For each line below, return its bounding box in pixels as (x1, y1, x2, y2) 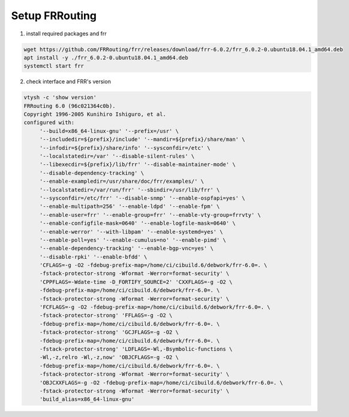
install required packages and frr (26, 30, 107, 37)
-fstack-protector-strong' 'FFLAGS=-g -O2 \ (39, 312, 173, 319)
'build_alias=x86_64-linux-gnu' (39, 396, 135, 403)
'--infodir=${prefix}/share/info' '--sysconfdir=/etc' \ (39, 144, 210, 151)
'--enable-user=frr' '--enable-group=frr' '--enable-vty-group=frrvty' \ (39, 211, 261, 218)
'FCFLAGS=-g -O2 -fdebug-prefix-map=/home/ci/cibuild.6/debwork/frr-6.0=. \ (39, 304, 271, 311)
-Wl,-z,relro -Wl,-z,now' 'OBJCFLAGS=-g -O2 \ (39, 354, 179, 361)
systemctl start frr (23, 63, 84, 69)
